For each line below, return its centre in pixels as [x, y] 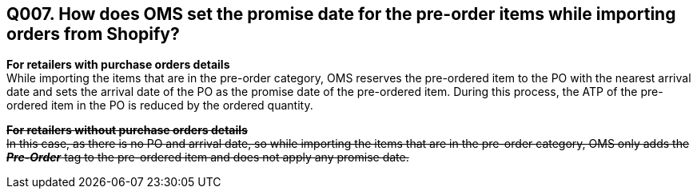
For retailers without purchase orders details [127, 130]
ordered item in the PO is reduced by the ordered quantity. [160, 105]
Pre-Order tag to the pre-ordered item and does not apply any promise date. [208, 157]
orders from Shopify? [93, 34]
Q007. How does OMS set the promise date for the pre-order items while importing [341, 14]
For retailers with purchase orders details [118, 65]
